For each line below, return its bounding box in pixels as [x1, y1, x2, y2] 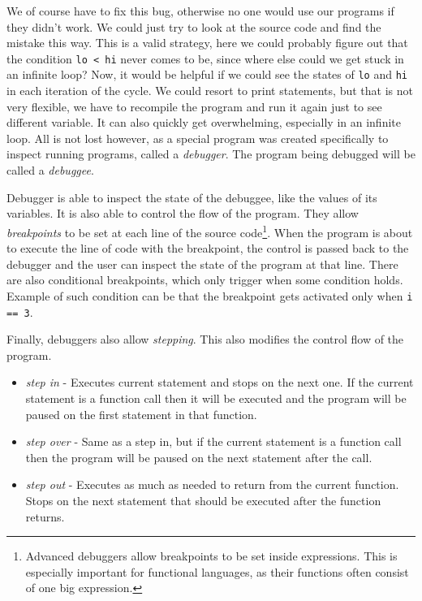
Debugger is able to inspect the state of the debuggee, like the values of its [6, 188, 377, 205]
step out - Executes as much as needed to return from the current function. [25, 476, 399, 493]
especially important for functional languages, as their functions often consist [25, 563, 409, 580]
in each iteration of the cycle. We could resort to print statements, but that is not [6, 82, 413, 99]
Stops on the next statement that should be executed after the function [25, 491, 381, 508]
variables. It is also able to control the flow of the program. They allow [6, 205, 359, 222]
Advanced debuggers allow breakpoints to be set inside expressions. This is [25, 547, 398, 564]
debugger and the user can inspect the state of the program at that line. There [6, 255, 398, 272]
